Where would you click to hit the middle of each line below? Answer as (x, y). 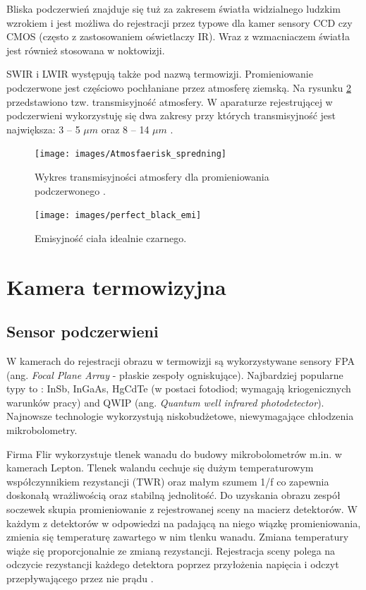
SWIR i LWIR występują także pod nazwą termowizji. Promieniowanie (160, 74)
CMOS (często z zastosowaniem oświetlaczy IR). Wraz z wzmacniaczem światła (178, 36)
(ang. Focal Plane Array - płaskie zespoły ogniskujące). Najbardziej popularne (175, 374)
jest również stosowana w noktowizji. (86, 50)
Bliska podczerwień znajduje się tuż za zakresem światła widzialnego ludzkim (173, 8)
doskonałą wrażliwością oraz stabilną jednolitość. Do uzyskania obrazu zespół (173, 495)
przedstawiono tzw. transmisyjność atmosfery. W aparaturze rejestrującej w (170, 101)
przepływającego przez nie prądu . (80, 578)
